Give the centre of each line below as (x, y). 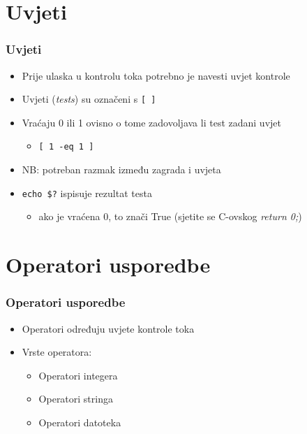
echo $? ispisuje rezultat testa (87, 193)
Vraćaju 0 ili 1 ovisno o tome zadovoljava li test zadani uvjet (151, 122)
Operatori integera (78, 375)
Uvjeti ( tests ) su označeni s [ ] (89, 99)
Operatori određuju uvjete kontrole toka (108, 328)
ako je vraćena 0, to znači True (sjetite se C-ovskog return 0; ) (170, 216)
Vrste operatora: (57, 352)
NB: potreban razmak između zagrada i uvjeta (121, 169)
